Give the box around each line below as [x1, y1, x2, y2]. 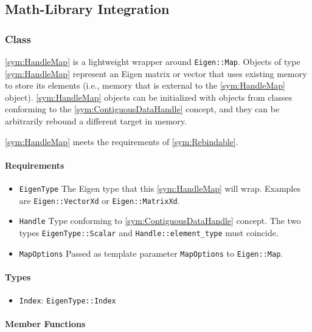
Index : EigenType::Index [19, 294, 116, 307]
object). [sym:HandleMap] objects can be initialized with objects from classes [5, 90, 293, 103]
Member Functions [5, 317, 86, 330]
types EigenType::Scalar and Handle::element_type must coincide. [19, 226, 279, 239]
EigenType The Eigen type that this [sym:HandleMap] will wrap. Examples [19, 182, 300, 195]
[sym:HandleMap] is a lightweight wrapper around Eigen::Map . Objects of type [5, 55, 300, 67]
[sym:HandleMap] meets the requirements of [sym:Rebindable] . [5, 135, 238, 147]
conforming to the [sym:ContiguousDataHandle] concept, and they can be [5, 103, 280, 115]
